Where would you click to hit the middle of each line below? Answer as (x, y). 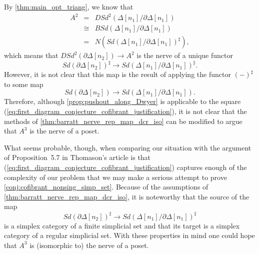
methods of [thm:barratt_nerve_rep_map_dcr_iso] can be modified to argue (123, 121)
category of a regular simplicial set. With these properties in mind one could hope (129, 235)
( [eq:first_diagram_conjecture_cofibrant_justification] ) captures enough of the (125, 167)
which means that (31, 55)
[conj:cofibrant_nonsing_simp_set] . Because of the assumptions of (106, 187)
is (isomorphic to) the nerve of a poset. (89, 245)
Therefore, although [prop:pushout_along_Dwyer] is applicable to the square (122, 101)
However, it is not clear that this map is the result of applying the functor (117, 74)
